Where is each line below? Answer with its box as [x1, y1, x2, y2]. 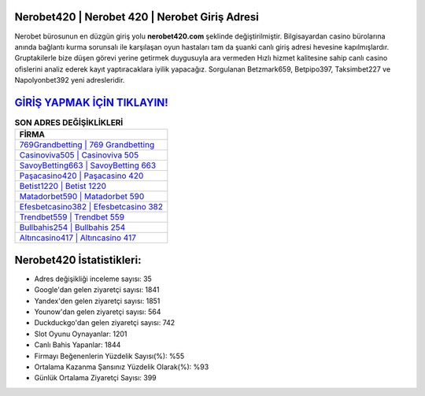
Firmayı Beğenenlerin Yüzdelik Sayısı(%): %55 [34, 351, 185, 361]
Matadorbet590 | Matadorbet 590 [19, 191, 145, 202]
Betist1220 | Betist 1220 [19, 181, 106, 192]
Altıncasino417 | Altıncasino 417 [19, 232, 137, 243]
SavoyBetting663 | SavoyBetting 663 [19, 160, 157, 171]
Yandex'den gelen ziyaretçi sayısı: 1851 [34, 296, 161, 305]
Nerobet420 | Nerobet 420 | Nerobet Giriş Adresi [14, 10, 260, 24]
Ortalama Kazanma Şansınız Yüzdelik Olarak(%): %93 [34, 362, 209, 372]
